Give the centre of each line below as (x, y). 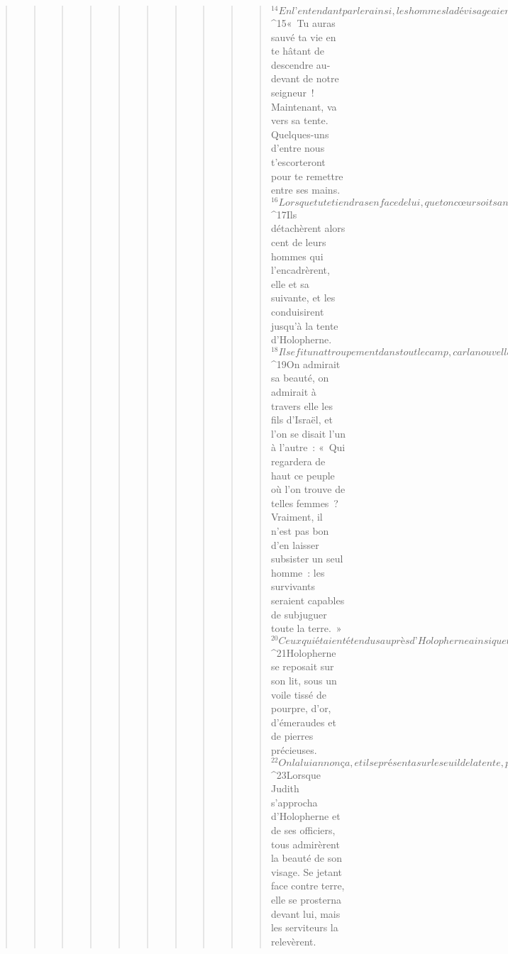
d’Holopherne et (305, 816)
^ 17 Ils (284, 214)
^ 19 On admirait (305, 364)
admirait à (293, 392)
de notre (321, 78)
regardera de (298, 461)
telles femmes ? (304, 503)
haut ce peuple (303, 475)
